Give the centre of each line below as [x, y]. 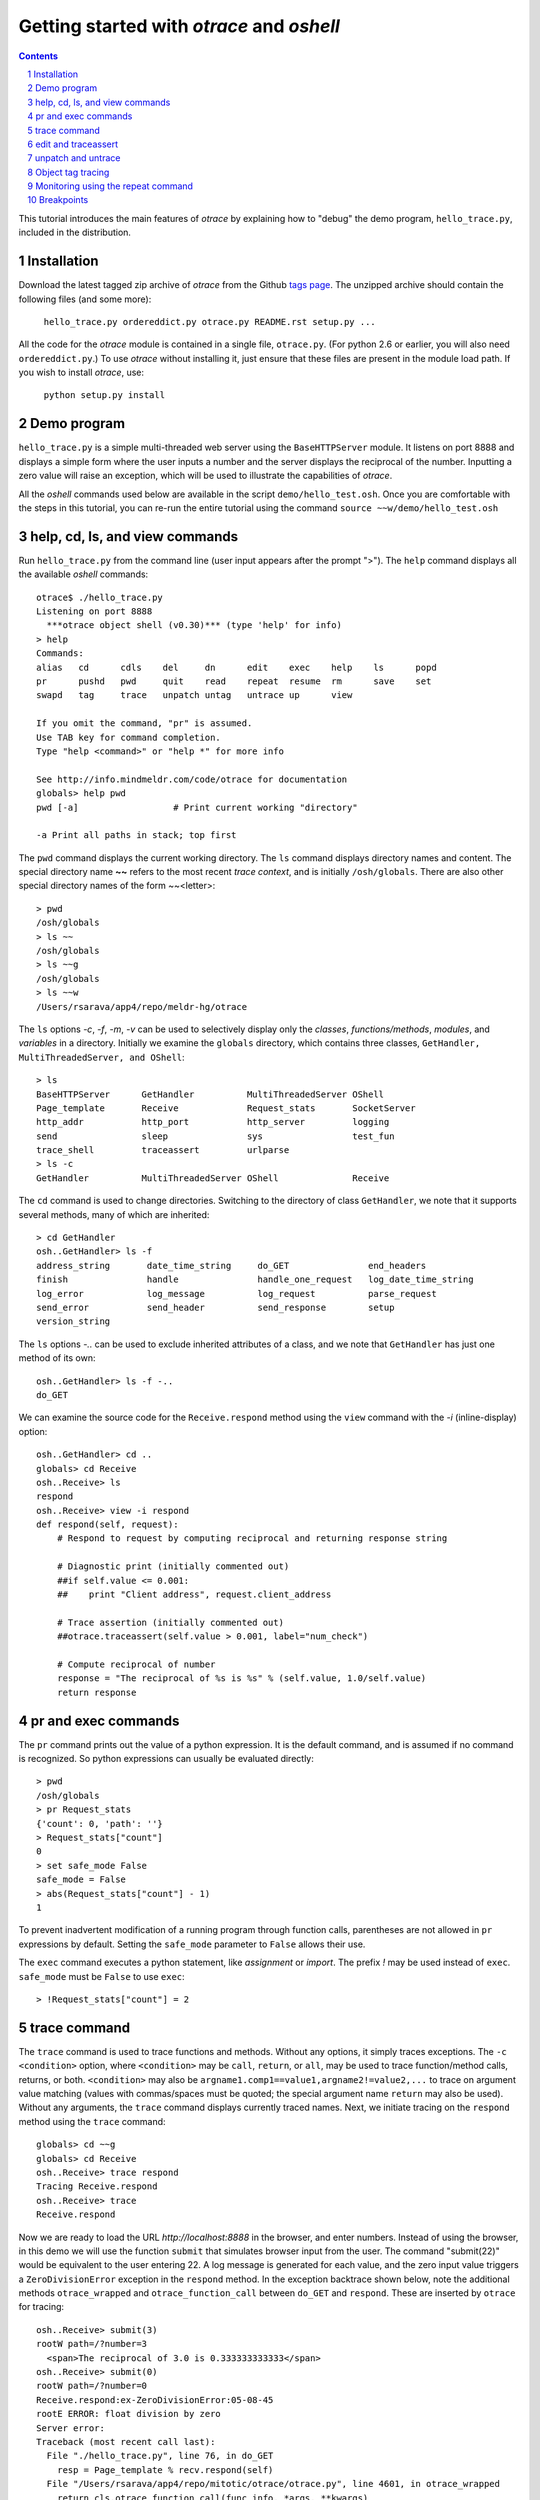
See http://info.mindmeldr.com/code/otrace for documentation [192, 779]
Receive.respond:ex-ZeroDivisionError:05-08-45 [155, 2399]
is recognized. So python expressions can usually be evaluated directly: [166, 1759]
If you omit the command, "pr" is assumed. [144, 723]
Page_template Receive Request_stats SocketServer [226, 1108]
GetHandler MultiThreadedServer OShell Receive [213, 1178]
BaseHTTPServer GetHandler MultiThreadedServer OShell [210, 1094]
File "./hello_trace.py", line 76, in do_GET [160, 2456]
